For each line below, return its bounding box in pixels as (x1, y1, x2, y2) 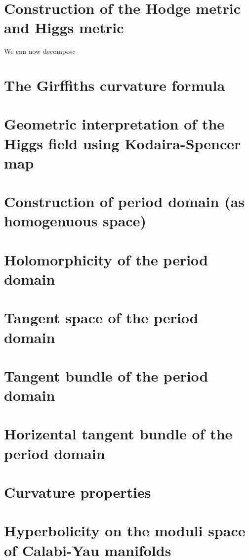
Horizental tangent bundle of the (4, 424, 233, 444)
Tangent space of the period (4, 307, 199, 328)
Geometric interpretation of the (4, 114, 225, 134)
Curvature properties (4, 482, 151, 502)
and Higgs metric (4, 17, 124, 38)
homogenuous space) (4, 211, 146, 231)
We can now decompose (4, 46, 76, 56)
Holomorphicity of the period (4, 249, 208, 269)
